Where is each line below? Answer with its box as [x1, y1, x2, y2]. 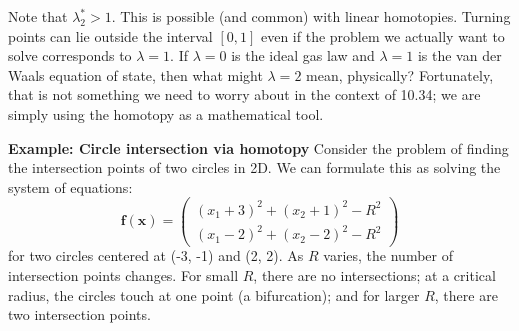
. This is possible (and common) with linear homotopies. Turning [111, 6, 511, 26]
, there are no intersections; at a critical [253, 265, 496, 286]
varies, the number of [323, 245, 454, 266]
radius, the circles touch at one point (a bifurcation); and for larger [8, 284, 420, 305]
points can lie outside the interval [8, 25, 213, 46]
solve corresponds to [8, 45, 132, 66]
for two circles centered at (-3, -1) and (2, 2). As [8, 245, 304, 266]
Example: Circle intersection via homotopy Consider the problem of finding [8, 137, 509, 158]
